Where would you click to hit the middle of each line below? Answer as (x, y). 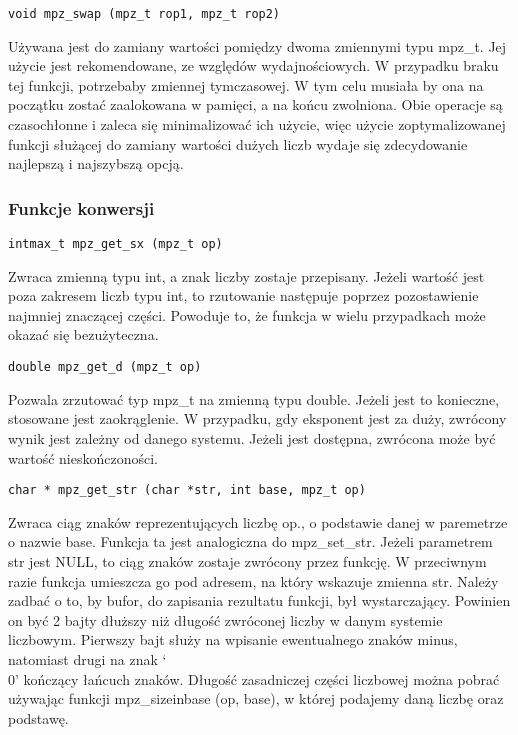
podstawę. (38, 717)
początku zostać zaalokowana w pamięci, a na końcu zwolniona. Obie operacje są (255, 104)
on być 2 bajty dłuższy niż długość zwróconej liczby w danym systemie (225, 619)
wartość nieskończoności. (83, 457)
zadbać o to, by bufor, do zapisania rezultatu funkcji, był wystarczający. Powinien (259, 600)
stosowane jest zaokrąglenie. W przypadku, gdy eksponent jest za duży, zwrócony (257, 418)
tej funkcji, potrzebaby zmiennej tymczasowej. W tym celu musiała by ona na (246, 84)
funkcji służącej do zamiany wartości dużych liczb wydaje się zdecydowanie (238, 143)
